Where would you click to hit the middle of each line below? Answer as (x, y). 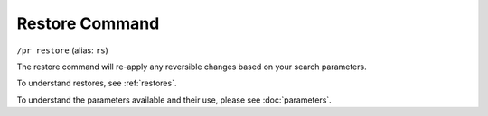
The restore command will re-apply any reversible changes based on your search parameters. (192, 67)
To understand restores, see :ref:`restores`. (97, 83)
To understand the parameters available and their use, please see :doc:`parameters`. (174, 100)
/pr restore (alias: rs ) (62, 50)
